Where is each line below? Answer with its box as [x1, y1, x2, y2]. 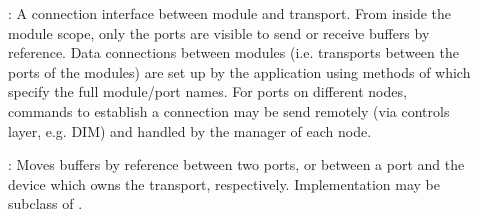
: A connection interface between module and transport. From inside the [8, 3, 452, 23]
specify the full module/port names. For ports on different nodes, [8, 81, 407, 102]
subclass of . [8, 193, 83, 214]
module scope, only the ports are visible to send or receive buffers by [8, 22, 430, 43]
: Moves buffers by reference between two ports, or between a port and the [8, 154, 465, 175]
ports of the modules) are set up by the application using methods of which [8, 61, 471, 82]
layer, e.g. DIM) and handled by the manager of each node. [8, 120, 372, 141]
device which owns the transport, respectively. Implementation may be [8, 173, 440, 194]
